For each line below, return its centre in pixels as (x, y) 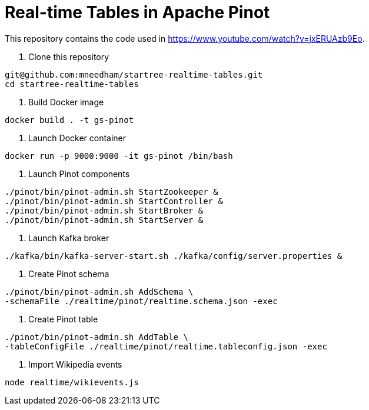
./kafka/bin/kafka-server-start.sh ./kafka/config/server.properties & (174, 256)
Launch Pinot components (79, 174)
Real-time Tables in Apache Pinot (137, 12)
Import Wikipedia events (75, 364)
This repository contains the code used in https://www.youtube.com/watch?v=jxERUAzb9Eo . (185, 38)
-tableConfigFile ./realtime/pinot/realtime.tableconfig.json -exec (166, 346)
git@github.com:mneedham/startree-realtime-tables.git (134, 74)
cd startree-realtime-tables (72, 84)
